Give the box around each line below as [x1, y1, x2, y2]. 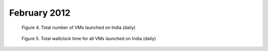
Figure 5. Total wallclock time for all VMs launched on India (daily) [21, 35, 156, 41]
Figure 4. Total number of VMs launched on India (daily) [21, 25, 136, 30]
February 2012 [9, 7, 70, 18]
